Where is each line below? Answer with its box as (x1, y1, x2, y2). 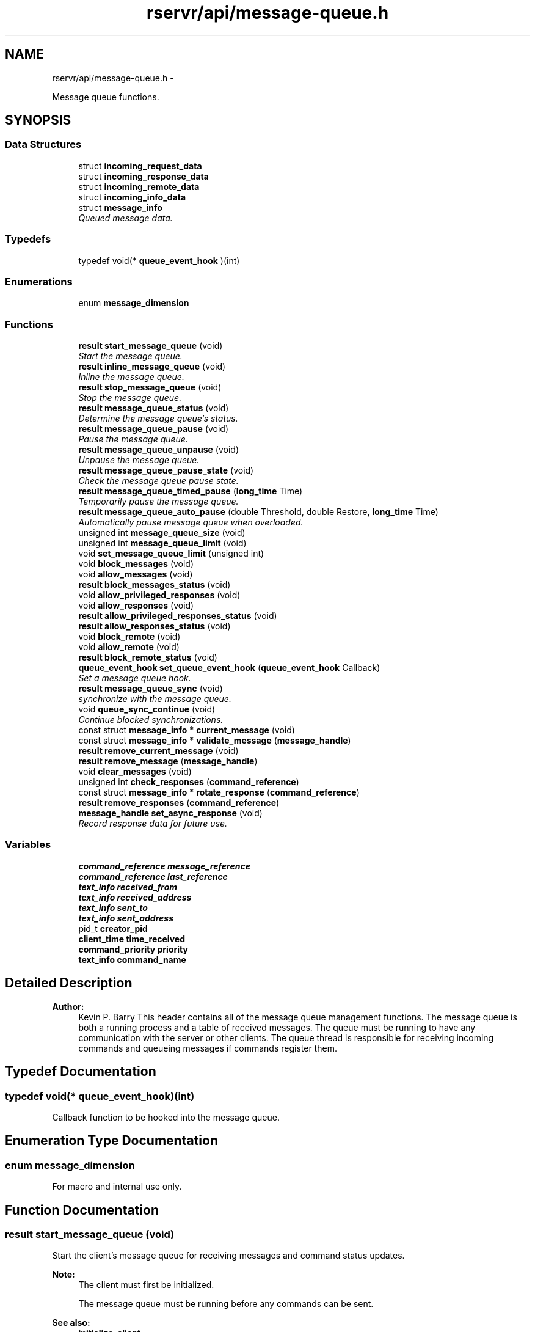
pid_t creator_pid (78, 923, 148, 934)
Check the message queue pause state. (78, 475, 239, 486)
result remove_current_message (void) (78, 745, 239, 756)
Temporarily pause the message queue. (78, 496, 239, 507)
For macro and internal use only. (52, 1181, 182, 1192)
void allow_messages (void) (78, 569, 193, 580)
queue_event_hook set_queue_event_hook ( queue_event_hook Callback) (78, 662, 380, 673)
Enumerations (5, 275, 73, 288)
